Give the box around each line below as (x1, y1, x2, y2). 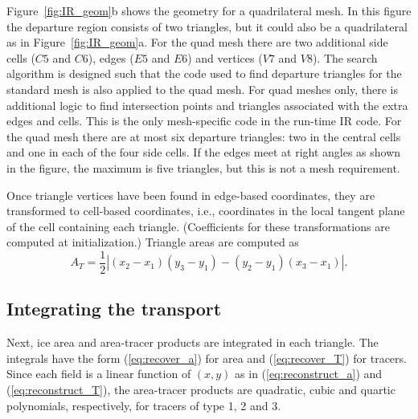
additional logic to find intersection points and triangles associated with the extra (6, 96, 408, 113)
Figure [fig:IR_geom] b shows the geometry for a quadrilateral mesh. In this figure (6, 2, 412, 18)
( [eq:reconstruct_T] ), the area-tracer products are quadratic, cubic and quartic (6, 380, 395, 397)
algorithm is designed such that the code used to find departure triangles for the (6, 65, 402, 82)
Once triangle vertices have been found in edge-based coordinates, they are (6, 186, 375, 203)
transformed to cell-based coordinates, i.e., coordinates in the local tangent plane (6, 202, 405, 219)
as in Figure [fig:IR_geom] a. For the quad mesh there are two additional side (6, 34, 388, 51)
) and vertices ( (187, 49, 263, 66)
